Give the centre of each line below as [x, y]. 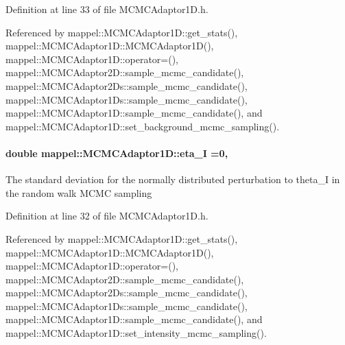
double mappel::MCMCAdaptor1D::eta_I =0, [117, 153]
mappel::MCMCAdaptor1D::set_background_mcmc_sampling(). [143, 126]
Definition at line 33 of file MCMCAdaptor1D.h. [107, 9]
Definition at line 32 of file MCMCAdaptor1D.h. [107, 216]
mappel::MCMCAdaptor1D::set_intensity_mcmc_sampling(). [136, 333]
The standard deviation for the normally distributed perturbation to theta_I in [173, 179]
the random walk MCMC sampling [79, 192]
